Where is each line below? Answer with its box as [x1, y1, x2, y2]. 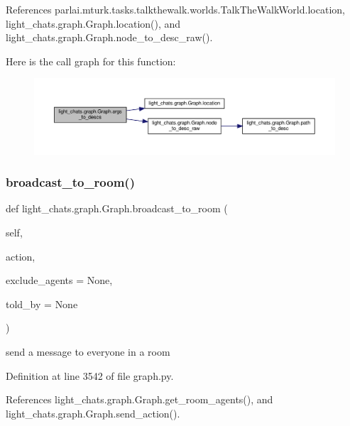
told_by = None [6, 296, 78, 311]
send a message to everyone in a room [6, 344, 170, 359]
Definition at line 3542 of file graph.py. [6, 368, 174, 383]
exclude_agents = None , [6, 273, 113, 288]
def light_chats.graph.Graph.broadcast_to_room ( [6, 201, 228, 216]
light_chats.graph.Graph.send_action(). [6, 405, 180, 420]
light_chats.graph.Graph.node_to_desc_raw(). [6, 30, 213, 45]
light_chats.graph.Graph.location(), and [6, 16, 181, 31]
